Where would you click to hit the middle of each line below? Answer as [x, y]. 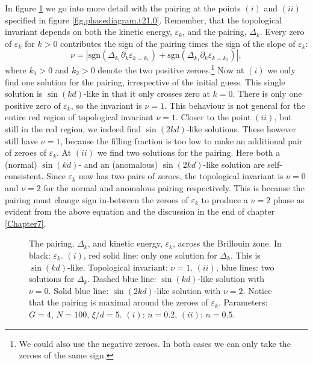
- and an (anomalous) [118, 164]
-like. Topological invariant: [118, 267]
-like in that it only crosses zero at [147, 94]
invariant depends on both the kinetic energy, [88, 32]
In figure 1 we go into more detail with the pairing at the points [123, 8]
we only [281, 70]
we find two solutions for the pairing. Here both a [189, 152]
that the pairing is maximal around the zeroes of [119, 302]
